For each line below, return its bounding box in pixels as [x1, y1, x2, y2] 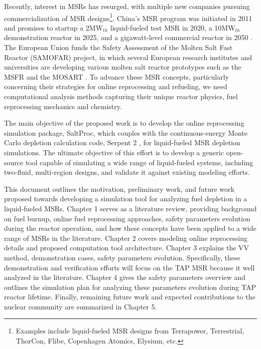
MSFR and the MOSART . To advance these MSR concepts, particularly [4, 71, 229, 82]
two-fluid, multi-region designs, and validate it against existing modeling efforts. [4, 167, 250, 177]
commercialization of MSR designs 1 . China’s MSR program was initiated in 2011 [4, 11, 252, 23]
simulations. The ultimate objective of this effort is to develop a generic [4, 147, 224, 157]
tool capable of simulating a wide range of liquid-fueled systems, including [25, 157, 253, 167]
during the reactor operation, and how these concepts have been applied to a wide [4, 223, 256, 233]
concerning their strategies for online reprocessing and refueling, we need [4, 81, 227, 92]
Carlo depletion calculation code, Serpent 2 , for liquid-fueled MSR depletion [4, 137, 240, 148]
